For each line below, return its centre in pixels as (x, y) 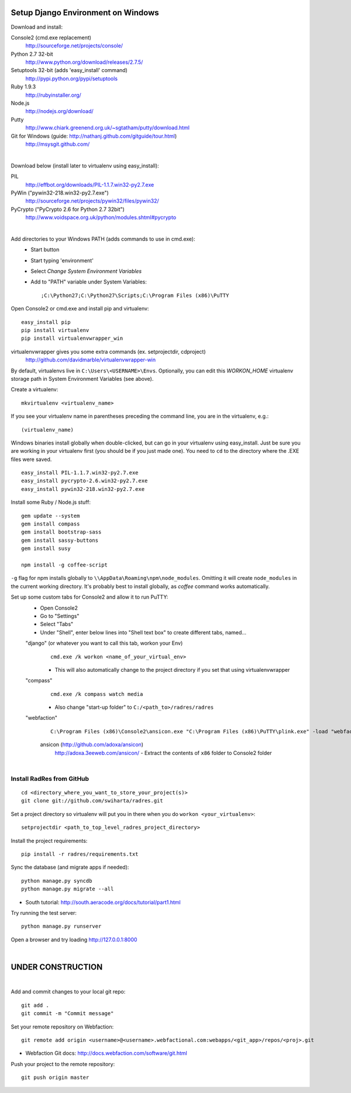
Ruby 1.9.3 (23, 87)
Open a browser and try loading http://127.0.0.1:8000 (74, 940)
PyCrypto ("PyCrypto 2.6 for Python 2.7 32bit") (68, 209)
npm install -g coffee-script (65, 565)
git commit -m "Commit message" (68, 1014)
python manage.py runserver (61, 926)
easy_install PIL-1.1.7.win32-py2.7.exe (80, 473)
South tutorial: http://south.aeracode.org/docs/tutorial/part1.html (103, 902)
